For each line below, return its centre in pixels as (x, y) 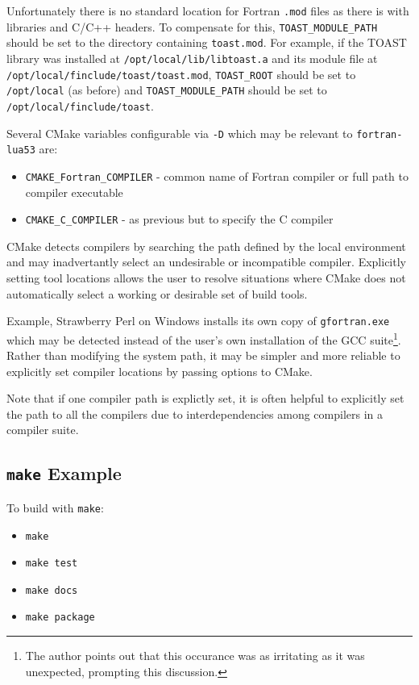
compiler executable (74, 192)
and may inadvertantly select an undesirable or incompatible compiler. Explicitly (206, 262)
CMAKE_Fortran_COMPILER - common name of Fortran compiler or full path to (217, 175)
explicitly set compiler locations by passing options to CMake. (160, 371)
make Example (64, 473)
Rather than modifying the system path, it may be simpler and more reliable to (203, 355)
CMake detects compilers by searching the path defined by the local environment (206, 246)
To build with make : (55, 507)
